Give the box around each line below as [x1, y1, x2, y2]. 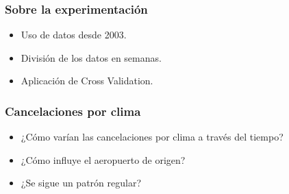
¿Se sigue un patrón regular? [21, 175, 142, 190]
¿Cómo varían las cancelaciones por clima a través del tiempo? [21, 130, 284, 144]
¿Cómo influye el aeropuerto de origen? [21, 152, 186, 167]
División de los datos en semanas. [21, 50, 162, 64]
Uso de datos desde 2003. [21, 27, 127, 42]
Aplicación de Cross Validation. [21, 73, 153, 88]
